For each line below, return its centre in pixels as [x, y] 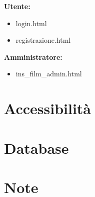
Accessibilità [48, 108]
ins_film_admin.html [49, 74]
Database [36, 147]
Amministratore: [33, 57]
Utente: [17, 6]
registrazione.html [43, 40]
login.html [31, 23]
